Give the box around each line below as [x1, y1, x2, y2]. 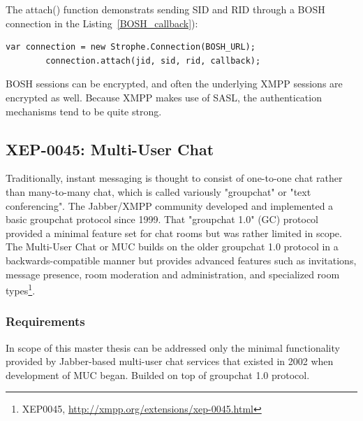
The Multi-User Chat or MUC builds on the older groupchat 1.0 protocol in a [6, 239, 339, 254]
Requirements [6, 313, 85, 330]
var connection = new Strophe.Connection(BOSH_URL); [6, 42, 255, 52]
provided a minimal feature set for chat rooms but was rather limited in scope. [6, 225, 342, 240]
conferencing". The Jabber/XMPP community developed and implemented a [6, 198, 334, 213]
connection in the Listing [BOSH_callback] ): [6, 15, 198, 30]
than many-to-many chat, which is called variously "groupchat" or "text [6, 184, 311, 199]
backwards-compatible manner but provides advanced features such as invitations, [6, 252, 357, 267]
